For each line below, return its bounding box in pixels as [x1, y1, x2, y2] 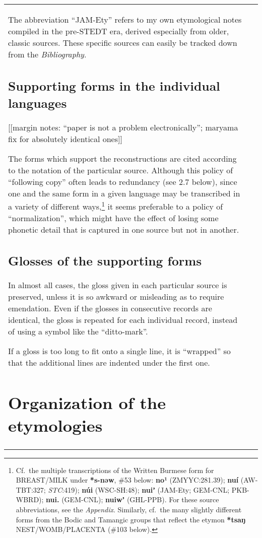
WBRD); [16, 494, 44, 505]
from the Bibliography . [8, 48, 87, 60]
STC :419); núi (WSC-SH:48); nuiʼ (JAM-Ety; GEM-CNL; [48, 484, 230, 495]
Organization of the [8, 391, 166, 414]
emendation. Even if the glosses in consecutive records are [8, 302, 212, 314]
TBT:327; [16, 484, 46, 495]
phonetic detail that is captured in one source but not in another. [8, 223, 239, 235]
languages [8, 94, 67, 111]
